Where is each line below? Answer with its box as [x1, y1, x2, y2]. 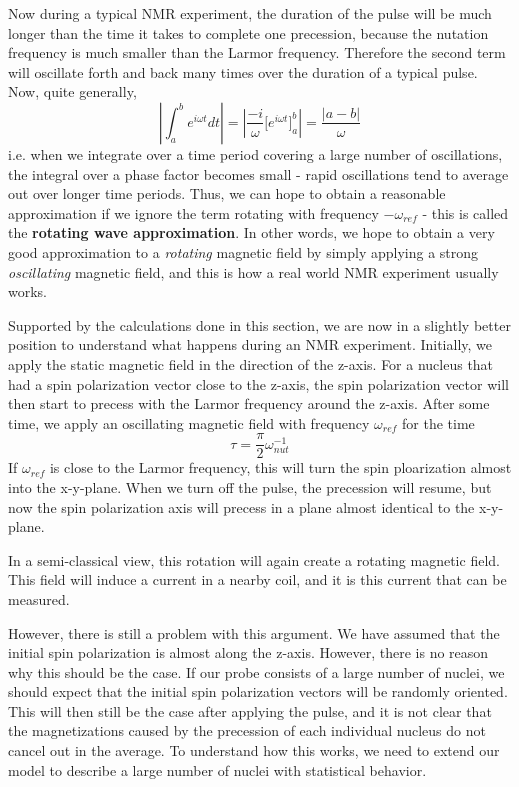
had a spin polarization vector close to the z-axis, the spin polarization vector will [8, 373, 509, 394]
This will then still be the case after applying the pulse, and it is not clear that [8, 700, 492, 721]
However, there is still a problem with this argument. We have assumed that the [8, 622, 500, 643]
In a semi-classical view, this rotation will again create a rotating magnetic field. [8, 549, 500, 570]
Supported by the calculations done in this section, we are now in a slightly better [8, 314, 511, 335]
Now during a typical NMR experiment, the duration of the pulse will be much [8, 3, 492, 23]
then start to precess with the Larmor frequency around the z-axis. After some [8, 393, 490, 414]
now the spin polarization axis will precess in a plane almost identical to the [8, 496, 475, 517]
